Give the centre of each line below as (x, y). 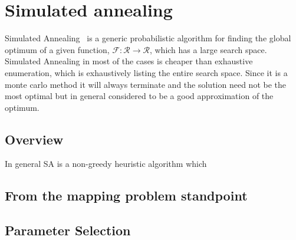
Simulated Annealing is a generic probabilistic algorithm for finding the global (148, 38)
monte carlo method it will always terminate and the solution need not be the (145, 84)
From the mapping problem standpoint (126, 195)
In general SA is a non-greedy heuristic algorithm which (106, 164)
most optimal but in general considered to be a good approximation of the (139, 96)
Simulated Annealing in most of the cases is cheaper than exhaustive (129, 61)
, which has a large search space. (208, 49)
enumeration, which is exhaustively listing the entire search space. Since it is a (146, 72)
